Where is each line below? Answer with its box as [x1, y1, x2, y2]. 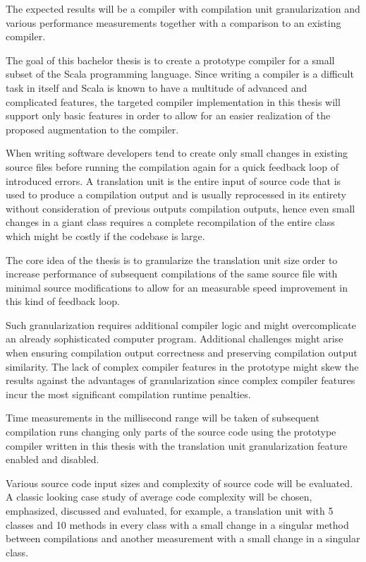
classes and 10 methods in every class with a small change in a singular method [6, 517, 349, 532]
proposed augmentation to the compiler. [6, 121, 179, 136]
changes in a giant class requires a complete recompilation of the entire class [6, 215, 335, 229]
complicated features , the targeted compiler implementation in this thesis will [6, 94, 341, 109]
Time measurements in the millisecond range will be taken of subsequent [6, 410, 319, 425]
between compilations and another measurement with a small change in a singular [6, 531, 360, 546]
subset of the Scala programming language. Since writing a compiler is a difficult [6, 66, 354, 81]
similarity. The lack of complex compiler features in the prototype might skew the [6, 359, 359, 373]
